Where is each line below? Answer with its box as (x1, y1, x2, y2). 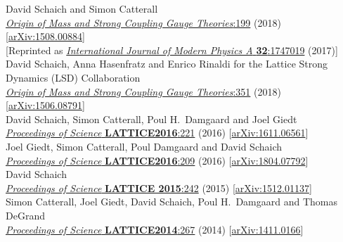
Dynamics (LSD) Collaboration (6, 70, 141, 84)
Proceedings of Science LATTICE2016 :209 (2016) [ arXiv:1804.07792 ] (6, 153, 309, 167)
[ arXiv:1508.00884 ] (6, 29, 85, 44)
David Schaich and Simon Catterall (6, 1, 158, 15)
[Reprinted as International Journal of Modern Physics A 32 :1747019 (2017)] (6, 42, 338, 57)
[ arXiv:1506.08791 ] (6, 98, 85, 113)
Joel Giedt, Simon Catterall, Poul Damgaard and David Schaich (6, 139, 282, 153)
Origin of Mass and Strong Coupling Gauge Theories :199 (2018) (6, 15, 281, 30)
